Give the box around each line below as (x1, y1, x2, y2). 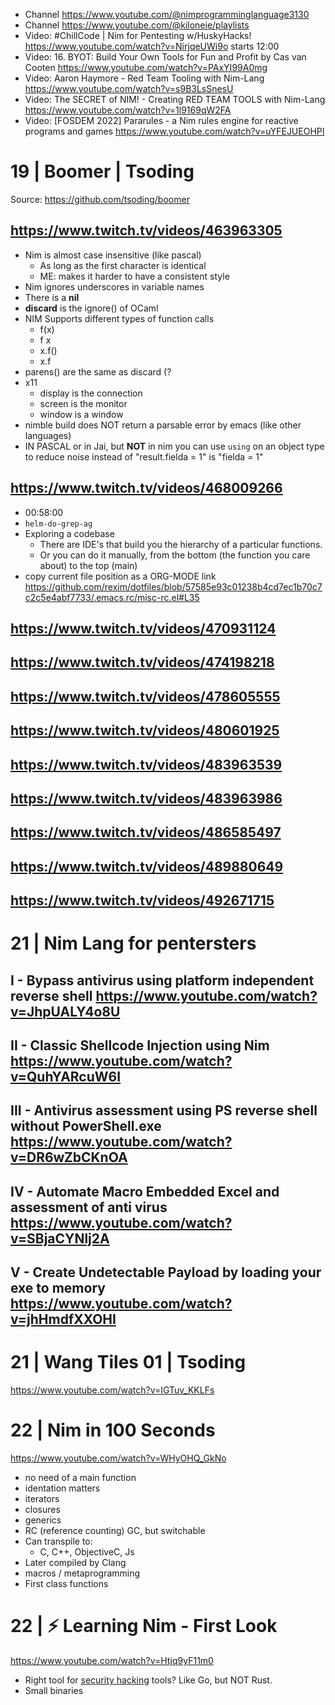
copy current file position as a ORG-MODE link (24, 570, 217, 582)
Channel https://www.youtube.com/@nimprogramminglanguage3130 (24, 9, 310, 20)
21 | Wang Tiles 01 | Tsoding (10, 1351, 247, 1374)
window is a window (39, 408, 124, 420)
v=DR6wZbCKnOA (10, 1149, 128, 1166)
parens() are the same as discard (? (24, 365, 172, 378)
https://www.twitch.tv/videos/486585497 (10, 824, 282, 841)
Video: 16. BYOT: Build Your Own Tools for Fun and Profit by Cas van (24, 51, 307, 63)
